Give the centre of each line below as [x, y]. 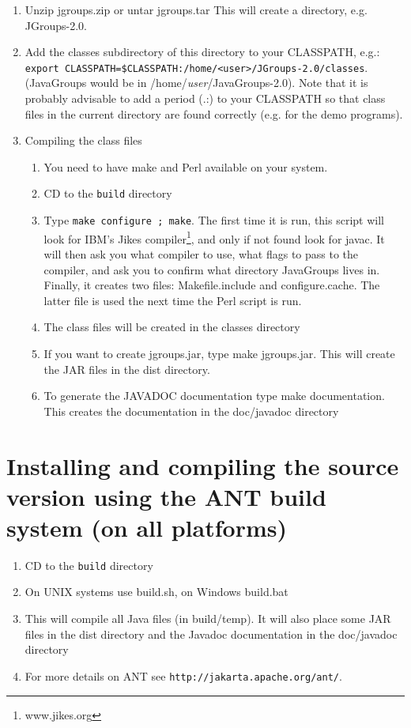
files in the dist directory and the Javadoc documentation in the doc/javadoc [211, 634]
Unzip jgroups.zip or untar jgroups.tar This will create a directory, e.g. [196, 9]
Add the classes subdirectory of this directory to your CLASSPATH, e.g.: [202, 52]
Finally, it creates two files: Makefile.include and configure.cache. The [212, 285]
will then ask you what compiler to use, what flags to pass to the [201, 253]
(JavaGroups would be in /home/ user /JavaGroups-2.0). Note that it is [196, 83]
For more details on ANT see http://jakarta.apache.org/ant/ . [183, 675]
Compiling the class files [83, 140]
